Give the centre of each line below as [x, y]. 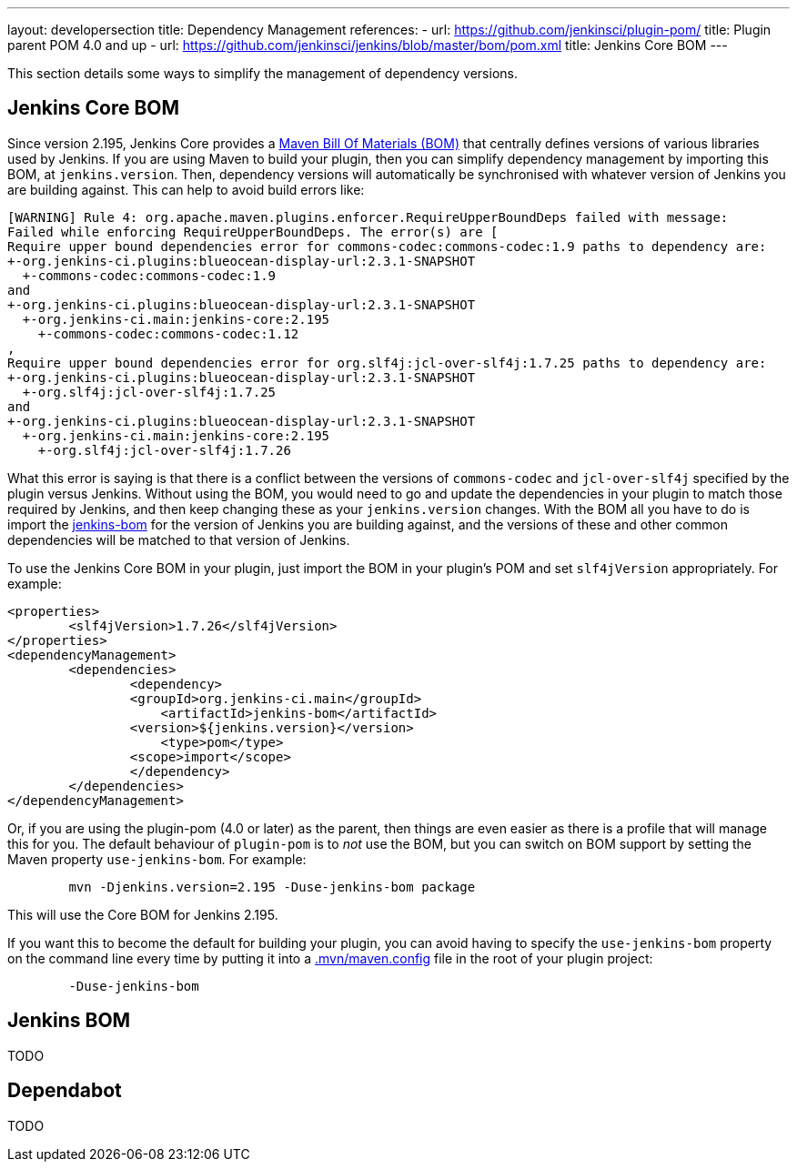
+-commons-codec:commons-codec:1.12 [168, 333]
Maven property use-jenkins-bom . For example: [157, 859]
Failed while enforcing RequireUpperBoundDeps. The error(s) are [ [253, 232]
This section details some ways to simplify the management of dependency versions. [262, 73]
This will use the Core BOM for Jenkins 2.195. [143, 914]
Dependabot [65, 1091]
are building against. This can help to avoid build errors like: [186, 189]
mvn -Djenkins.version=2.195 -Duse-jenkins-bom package [272, 887]
